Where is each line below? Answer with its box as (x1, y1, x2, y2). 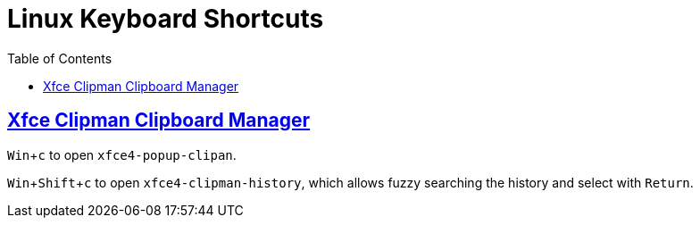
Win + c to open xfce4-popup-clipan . (7, 146, 237, 162)
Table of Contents (7, 50, 112, 66)
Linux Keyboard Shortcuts (7, 4, 324, 34)
